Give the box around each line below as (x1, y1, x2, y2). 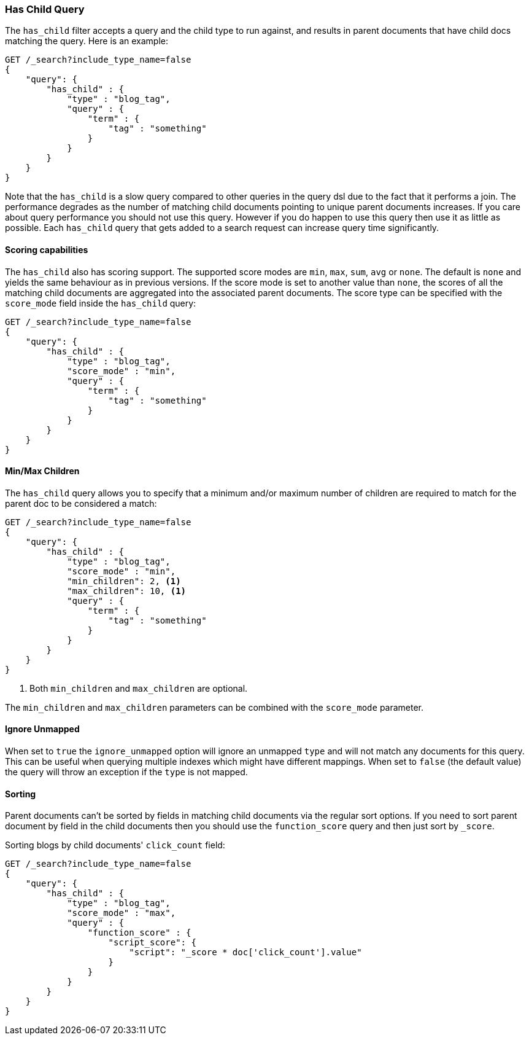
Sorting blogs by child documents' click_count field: (5, 840, 225, 851)
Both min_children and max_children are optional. (29, 682, 248, 694)
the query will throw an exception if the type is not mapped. (5, 767, 248, 778)
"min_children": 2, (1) (67, 576, 181, 586)
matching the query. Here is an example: (5, 36, 168, 47)
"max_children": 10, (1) (67, 585, 187, 596)
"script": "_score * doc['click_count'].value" (129, 947, 362, 958)
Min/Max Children (5, 466, 80, 477)
